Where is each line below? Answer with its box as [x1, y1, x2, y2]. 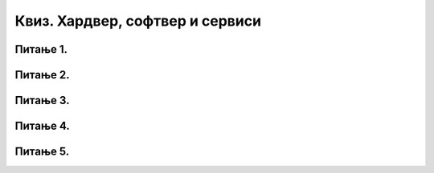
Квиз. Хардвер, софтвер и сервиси [14, 12, 261, 30]
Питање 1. [14, 42, 68, 56]
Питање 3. [14, 94, 70, 107]
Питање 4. [14, 119, 70, 133]
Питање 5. [14, 145, 70, 159]
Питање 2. [14, 68, 70, 82]
